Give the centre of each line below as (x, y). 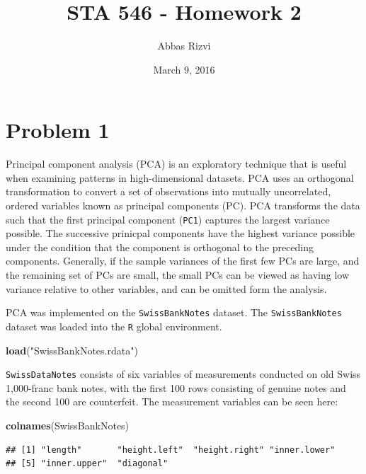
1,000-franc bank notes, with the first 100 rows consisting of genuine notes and (176, 387)
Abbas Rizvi (184, 46)
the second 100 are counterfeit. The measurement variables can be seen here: (172, 401)
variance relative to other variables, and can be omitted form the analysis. (166, 288)
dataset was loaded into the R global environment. (114, 326)
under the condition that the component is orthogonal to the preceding (160, 247)
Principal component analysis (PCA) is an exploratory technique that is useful (176, 164)
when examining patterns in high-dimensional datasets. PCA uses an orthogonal (180, 177)
